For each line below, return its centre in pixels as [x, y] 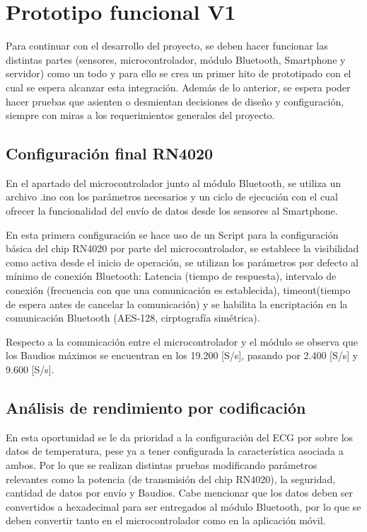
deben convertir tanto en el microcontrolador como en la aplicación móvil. [166, 520]
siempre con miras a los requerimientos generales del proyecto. [140, 115]
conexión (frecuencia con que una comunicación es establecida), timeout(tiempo [178, 290]
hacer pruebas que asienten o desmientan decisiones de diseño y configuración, [175, 101]
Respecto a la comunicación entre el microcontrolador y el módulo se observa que [182, 341]
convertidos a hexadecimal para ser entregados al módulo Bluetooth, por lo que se [183, 506]
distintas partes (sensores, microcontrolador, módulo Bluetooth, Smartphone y [176, 59]
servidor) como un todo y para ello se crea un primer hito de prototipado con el [179, 73]
